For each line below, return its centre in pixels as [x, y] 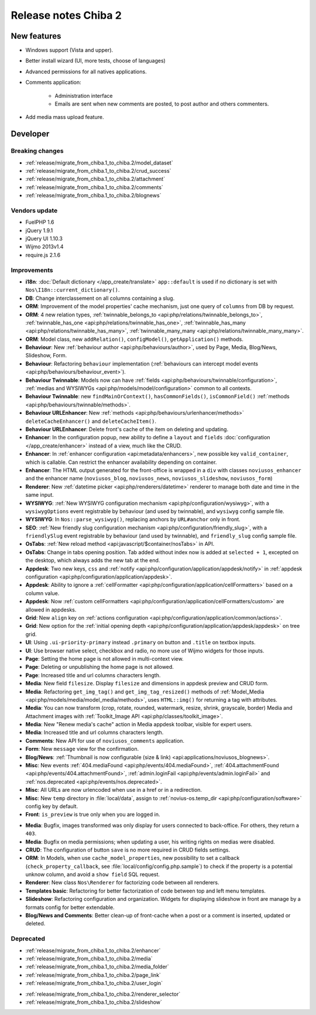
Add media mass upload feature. [65, 117]
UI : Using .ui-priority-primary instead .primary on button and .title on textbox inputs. [140, 643]
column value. [42, 593]
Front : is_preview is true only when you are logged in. [93, 815]
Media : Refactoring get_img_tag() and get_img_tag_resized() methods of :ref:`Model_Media [145, 692]
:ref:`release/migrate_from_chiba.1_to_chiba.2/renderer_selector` [103, 994]
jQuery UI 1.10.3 [44, 239]
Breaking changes [37, 151]
